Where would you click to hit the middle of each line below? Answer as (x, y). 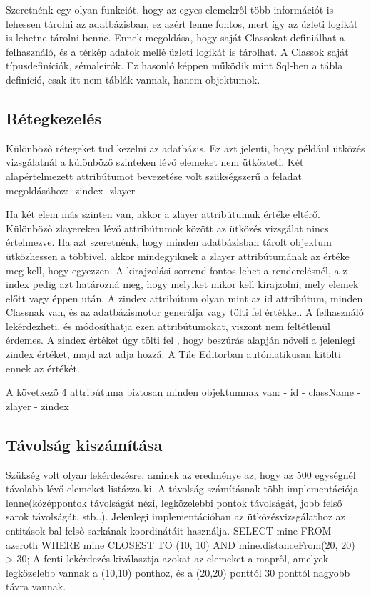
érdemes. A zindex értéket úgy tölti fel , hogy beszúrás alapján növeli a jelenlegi (181, 340)
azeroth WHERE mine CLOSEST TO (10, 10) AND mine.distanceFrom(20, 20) (181, 544)
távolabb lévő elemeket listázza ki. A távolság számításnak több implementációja (182, 488)
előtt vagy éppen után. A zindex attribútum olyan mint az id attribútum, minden (184, 298)
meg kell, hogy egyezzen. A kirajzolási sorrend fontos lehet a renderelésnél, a (173, 270)
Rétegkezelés (54, 118)
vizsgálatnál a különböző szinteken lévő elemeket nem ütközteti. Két (155, 162)
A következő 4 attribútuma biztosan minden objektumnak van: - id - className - (183, 392)
